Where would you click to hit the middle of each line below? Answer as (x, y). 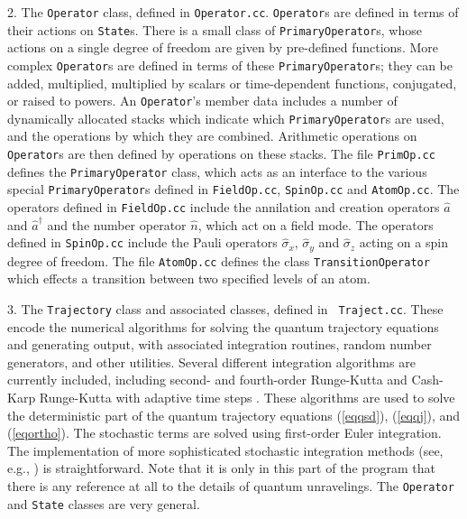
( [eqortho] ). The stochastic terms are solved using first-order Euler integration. (224, 433)
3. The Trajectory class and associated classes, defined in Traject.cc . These (225, 309)
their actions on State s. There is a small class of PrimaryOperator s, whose (215, 29)
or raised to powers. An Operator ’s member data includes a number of (202, 101)
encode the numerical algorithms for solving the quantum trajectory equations (223, 326)
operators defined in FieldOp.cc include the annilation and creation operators (224, 207)
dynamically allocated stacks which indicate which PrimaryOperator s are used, (226, 118)
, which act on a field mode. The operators (316, 224)
